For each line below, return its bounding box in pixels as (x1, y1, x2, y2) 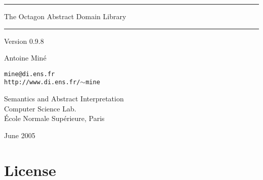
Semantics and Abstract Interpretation (4, 93, 124, 104)
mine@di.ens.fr (4, 70, 55, 78)
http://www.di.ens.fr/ (4, 79, 80, 86)
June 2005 (4, 130, 35, 140)
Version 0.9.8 (4, 35, 44, 46)
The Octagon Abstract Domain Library (4, 11, 126, 21)
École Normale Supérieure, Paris (4, 113, 105, 124)
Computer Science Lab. (4, 103, 76, 113)
